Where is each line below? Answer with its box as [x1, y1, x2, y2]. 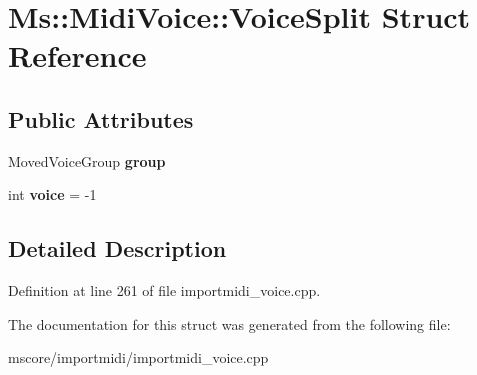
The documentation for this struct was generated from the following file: [8, 313, 451, 334]
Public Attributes [8, 103, 194, 134]
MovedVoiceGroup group [8, 150, 166, 171]
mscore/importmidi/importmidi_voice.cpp [8, 347, 269, 368]
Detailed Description [8, 233, 227, 264]
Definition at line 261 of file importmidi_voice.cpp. [8, 280, 321, 301]
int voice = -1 [8, 184, 97, 205]
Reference [8, 35, 147, 76]
